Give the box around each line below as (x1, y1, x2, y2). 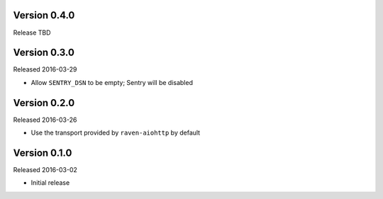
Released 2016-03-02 (13, 166, 78, 174)
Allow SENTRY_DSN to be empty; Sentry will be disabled (30, 78, 193, 86)
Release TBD (13, 28, 51, 37)
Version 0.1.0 (13, 147, 72, 159)
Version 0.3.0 (13, 47, 74, 59)
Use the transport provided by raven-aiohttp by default (30, 128, 201, 137)
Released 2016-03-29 (13, 65, 77, 74)
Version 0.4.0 (13, 9, 75, 21)
